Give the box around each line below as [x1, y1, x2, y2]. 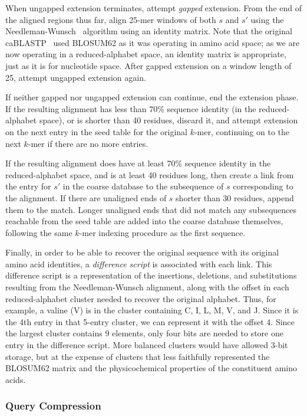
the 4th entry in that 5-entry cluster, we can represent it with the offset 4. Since [5, 315, 295, 327]
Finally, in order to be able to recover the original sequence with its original [5, 246, 279, 258]
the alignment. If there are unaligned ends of [5, 191, 167, 204]
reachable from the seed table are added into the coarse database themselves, [5, 215, 283, 227]
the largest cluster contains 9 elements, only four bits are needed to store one [5, 327, 283, 339]
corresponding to [233, 180, 293, 192]
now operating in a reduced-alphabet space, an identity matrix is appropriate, [5, 48, 286, 60]
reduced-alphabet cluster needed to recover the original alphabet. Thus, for [5, 292, 276, 304]
